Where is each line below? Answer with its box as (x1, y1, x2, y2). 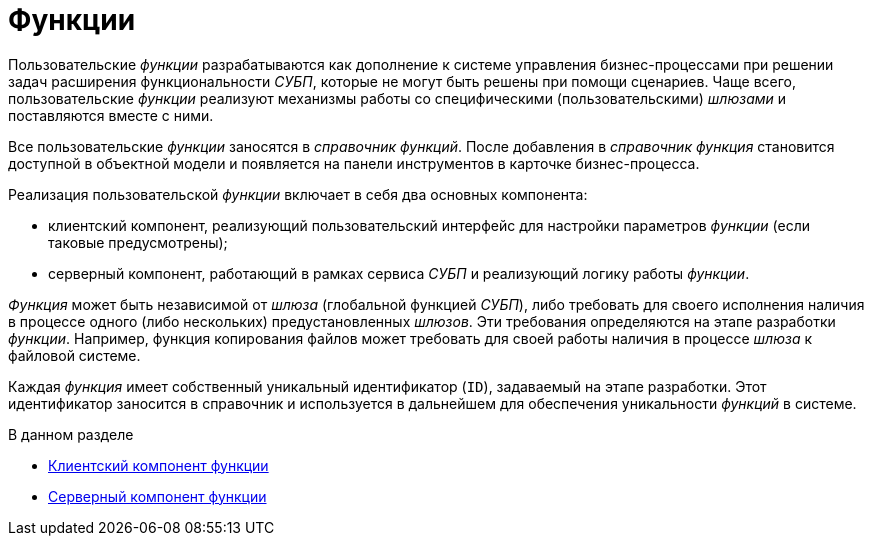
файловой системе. (8, 346, 141, 364)
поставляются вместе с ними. (8, 106, 214, 124)
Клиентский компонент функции (48, 456, 269, 474)
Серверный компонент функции (48, 487, 267, 505)
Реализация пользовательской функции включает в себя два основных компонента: (8, 185, 588, 203)
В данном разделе (8, 425, 134, 443)
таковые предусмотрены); (48, 233, 228, 251)
